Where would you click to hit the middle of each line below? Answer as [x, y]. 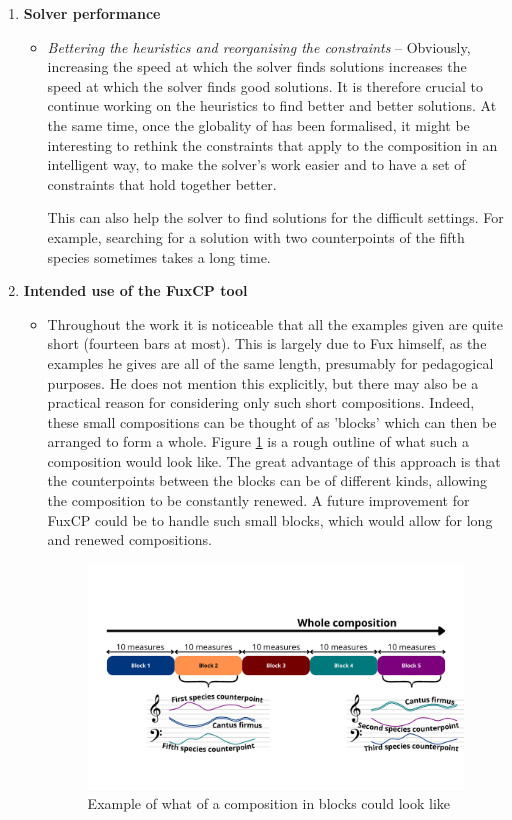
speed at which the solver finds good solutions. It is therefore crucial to [265, 85]
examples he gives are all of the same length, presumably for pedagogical [270, 362]
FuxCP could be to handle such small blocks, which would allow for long [270, 519]
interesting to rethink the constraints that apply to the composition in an [272, 144]
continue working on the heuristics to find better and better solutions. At [272, 105]
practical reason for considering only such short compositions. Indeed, [261, 402]
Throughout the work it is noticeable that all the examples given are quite [275, 323]
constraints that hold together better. [162, 183]
